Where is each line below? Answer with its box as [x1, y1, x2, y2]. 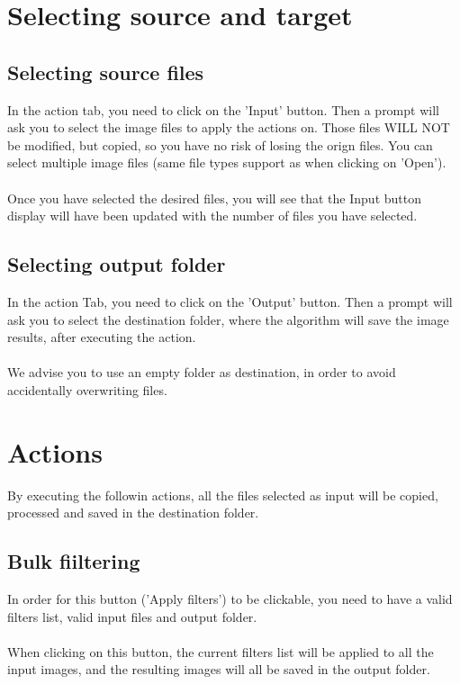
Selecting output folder [7, 250, 226, 278]
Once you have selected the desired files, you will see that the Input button [7, 188, 421, 207]
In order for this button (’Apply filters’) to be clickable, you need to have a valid [7, 589, 453, 608]
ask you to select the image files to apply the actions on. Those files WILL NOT [7, 118, 450, 137]
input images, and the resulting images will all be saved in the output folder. [7, 660, 430, 679]
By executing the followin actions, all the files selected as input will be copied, [7, 485, 438, 504]
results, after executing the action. [7, 328, 196, 346]
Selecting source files [7, 58, 204, 85]
